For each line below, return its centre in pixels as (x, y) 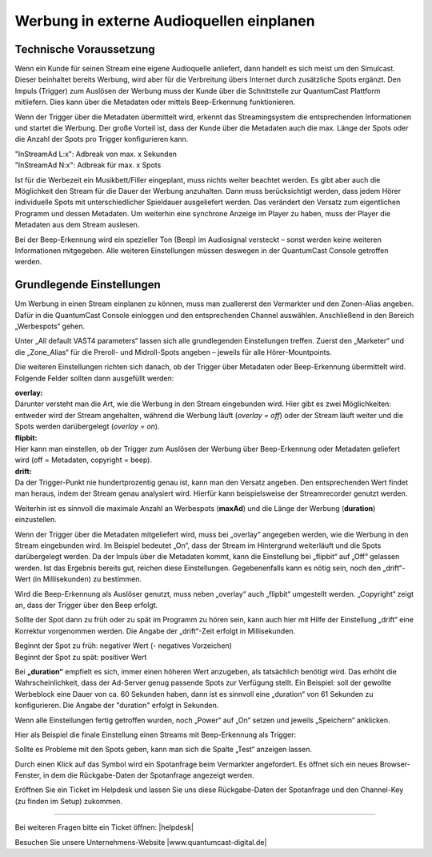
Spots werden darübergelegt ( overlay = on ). (87, 426)
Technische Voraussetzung (85, 49)
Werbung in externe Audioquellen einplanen (165, 21)
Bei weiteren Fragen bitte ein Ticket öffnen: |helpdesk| (104, 827)
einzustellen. (36, 520)
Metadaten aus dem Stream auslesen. (77, 225)
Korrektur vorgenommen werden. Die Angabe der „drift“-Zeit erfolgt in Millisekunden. (155, 631)
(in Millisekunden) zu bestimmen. (87, 579)
